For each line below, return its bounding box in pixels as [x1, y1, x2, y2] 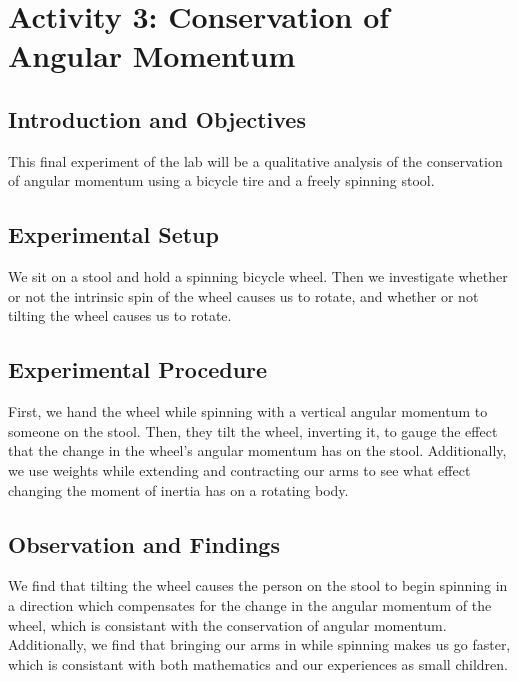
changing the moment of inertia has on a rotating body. [8, 479, 349, 500]
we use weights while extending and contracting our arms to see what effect [8, 459, 471, 480]
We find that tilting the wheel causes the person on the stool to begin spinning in [8, 575, 508, 596]
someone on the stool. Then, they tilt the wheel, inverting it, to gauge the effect [8, 420, 498, 441]
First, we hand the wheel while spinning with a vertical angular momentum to [8, 401, 488, 422]
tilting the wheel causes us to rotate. [8, 305, 232, 326]
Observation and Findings [8, 528, 280, 559]
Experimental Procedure [8, 354, 268, 385]
